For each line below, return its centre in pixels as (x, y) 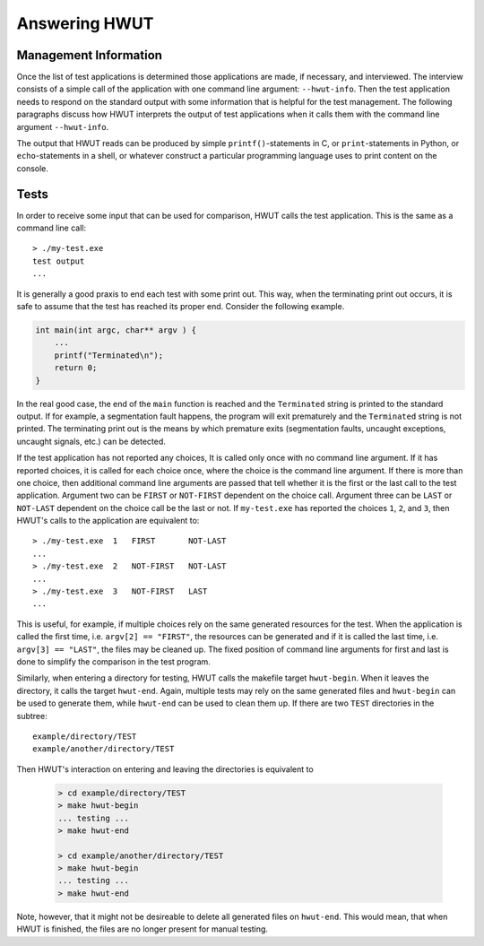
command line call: (52, 228)
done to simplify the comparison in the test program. (113, 662)
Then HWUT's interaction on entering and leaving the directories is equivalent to (165, 769)
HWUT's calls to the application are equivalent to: (108, 521)
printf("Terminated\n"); (109, 355)
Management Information (90, 55)
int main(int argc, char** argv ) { (116, 330)
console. (33, 168)
